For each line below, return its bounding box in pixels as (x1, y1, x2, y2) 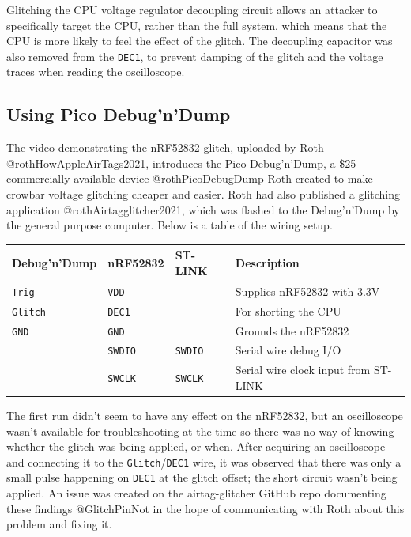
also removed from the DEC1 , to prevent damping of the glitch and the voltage (6, 47, 383, 64)
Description (235, 255, 300, 271)
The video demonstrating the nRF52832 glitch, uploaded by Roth (6, 139, 324, 156)
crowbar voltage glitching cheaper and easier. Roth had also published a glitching (6, 186, 400, 202)
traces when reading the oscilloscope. (6, 63, 185, 80)
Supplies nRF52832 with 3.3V (235, 282, 380, 299)
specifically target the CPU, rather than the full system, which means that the (6, 17, 387, 33)
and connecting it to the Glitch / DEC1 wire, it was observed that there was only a (6, 453, 402, 470)
